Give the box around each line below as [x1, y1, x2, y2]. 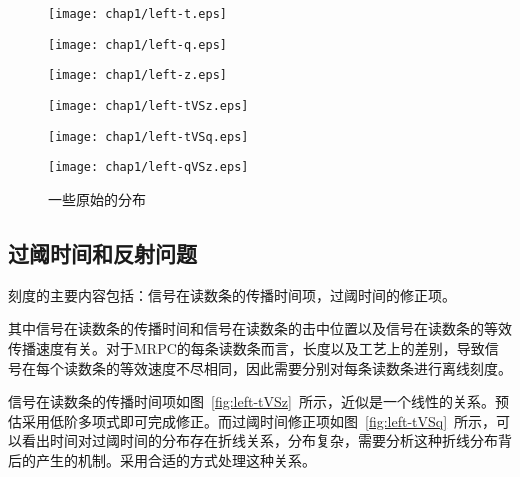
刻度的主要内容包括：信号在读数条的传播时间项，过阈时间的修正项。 [8, 284, 456, 305]
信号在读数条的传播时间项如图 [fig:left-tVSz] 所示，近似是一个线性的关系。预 [8, 391, 509, 412]
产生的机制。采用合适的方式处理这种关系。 [35, 449, 316, 470]
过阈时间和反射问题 [8, 237, 197, 268]
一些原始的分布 [48, 188, 146, 209]
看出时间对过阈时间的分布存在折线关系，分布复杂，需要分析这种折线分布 [21, 430, 498, 451]
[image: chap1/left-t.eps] [48, 7, 227, 21]
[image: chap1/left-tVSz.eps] [48, 98, 249, 113]
